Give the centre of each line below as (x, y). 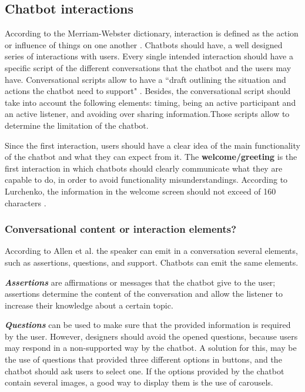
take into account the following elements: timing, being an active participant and (150, 102)
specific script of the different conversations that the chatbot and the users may (148, 67)
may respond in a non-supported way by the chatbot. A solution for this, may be (151, 348)
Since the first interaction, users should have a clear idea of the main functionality (152, 145)
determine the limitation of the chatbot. (77, 125)
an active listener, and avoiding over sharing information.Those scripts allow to (147, 114)
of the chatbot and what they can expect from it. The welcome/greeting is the (151, 157)
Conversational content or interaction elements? (121, 229)
